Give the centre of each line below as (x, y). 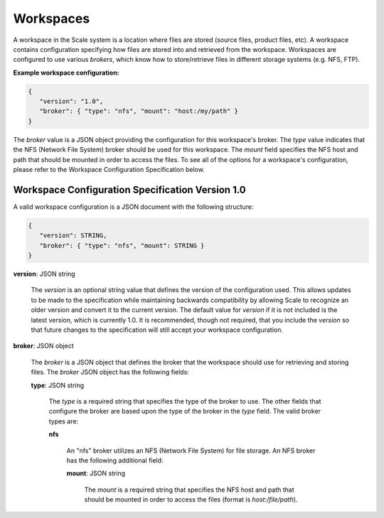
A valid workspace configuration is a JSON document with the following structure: (133, 207)
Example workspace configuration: (66, 72)
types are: (63, 421)
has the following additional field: (115, 460)
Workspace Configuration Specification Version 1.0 (130, 189)
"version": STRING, (73, 236)
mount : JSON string (96, 473)
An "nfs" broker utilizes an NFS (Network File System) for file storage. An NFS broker (191, 450)
